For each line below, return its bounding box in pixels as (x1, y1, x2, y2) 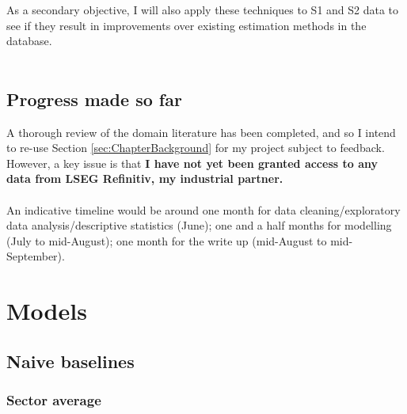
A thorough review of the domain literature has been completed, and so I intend (6, 123, 396, 140)
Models (6, 294, 87, 327)
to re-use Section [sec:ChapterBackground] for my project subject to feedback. (6, 139, 385, 156)
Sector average (6, 390, 101, 409)
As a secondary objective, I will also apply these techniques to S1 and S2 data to (6, 2, 399, 17)
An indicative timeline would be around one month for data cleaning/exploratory (6, 201, 401, 218)
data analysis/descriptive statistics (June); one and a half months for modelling (6, 217, 392, 234)
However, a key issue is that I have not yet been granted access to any (6, 154, 378, 171)
